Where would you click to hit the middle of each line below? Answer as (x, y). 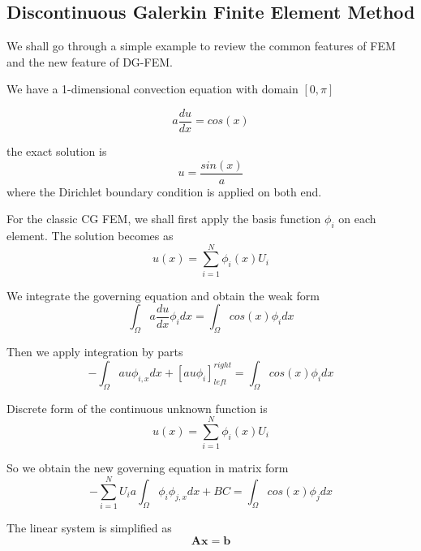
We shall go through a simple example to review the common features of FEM (201, 46)
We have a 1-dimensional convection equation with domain (153, 89)
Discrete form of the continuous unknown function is (137, 408)
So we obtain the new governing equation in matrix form (148, 468)
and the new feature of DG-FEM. (90, 61)
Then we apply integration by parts (95, 352)
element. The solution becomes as (90, 236)
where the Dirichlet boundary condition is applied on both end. (164, 191)
